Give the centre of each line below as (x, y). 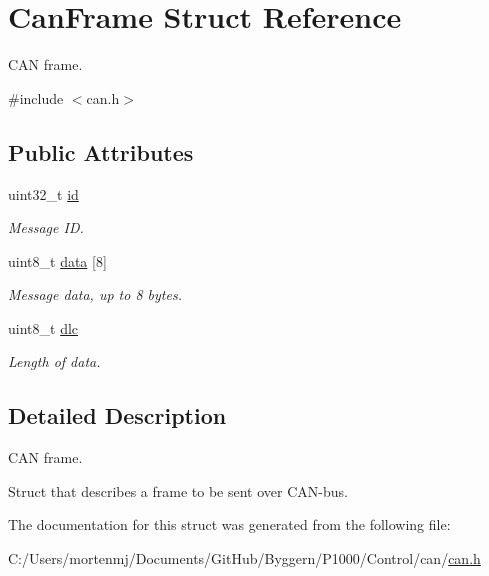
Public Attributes (101, 151)
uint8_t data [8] (57, 260)
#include (36, 97)
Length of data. (54, 361)
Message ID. (46, 227)
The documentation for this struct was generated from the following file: (229, 524)
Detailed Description (117, 415)
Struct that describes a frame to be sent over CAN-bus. (178, 490)
